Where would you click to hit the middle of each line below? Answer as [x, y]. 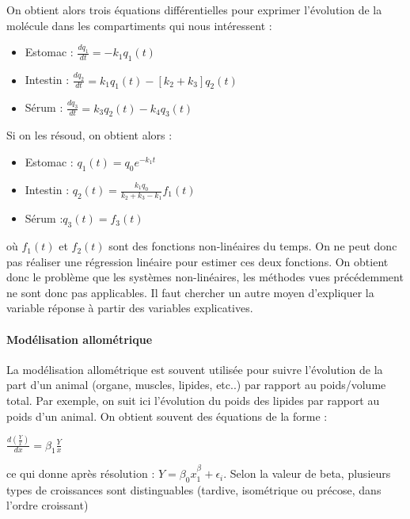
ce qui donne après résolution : [81, 473]
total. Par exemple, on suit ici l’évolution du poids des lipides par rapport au [193, 401]
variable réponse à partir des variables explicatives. [130, 308]
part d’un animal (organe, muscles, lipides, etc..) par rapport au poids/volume [196, 385]
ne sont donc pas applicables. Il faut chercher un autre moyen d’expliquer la [190, 292]
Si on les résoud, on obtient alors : [89, 135]
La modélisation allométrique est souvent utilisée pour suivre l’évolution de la [195, 369]
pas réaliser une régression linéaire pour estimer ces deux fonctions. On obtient [197, 261]
